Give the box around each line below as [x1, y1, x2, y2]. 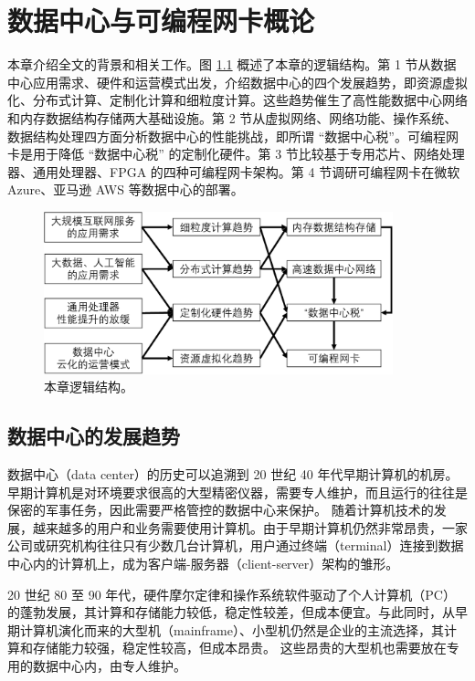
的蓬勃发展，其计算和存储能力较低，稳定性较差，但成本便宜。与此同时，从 [7, 602, 455, 622]
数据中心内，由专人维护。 [32, 655, 186, 675]
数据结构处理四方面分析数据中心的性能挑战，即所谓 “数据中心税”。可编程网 [7, 126, 459, 145]
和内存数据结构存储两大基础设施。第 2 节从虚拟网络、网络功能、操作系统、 [7, 108, 458, 127]
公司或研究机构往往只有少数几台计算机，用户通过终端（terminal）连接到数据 [7, 536, 464, 555]
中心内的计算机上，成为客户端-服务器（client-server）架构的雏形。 [7, 553, 399, 572]
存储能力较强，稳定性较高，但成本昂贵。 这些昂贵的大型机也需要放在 [32, 638, 447, 657]
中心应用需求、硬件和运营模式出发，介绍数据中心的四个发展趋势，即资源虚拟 [7, 72, 468, 91]
